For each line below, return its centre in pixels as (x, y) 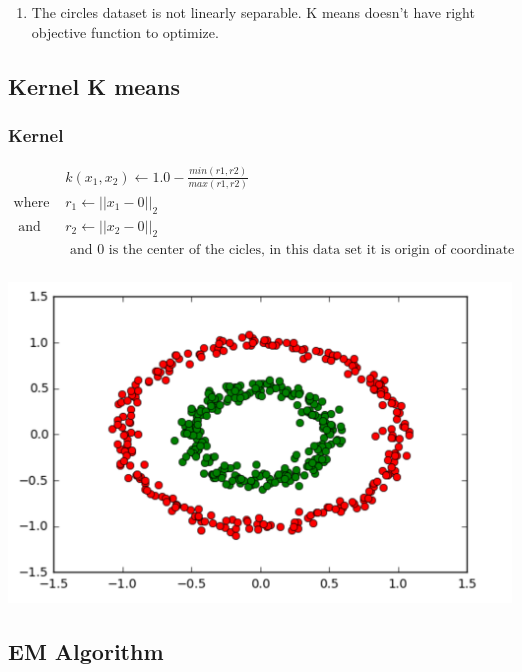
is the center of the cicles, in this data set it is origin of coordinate (311, 249)
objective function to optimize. (125, 31)
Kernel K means (94, 85)
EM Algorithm (86, 650)
